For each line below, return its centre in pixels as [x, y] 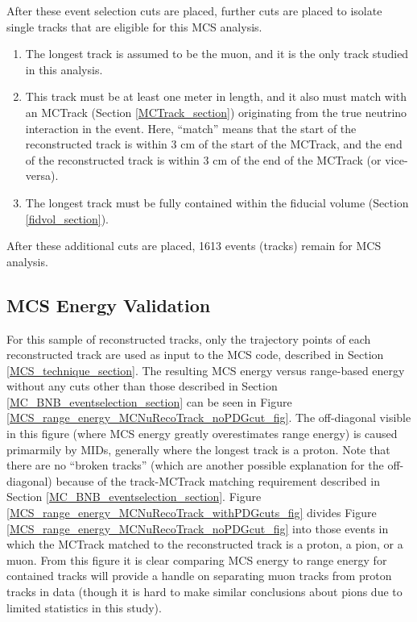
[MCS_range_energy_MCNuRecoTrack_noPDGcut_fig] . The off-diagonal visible [209, 417]
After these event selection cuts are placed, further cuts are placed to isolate [194, 10]
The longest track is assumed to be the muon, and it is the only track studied [217, 54]
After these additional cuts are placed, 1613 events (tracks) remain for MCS [194, 246]
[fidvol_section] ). [67, 218]
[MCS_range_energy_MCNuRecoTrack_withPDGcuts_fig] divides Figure [192, 513]
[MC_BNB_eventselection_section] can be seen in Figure [149, 401]
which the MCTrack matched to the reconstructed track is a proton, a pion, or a [205, 544]
